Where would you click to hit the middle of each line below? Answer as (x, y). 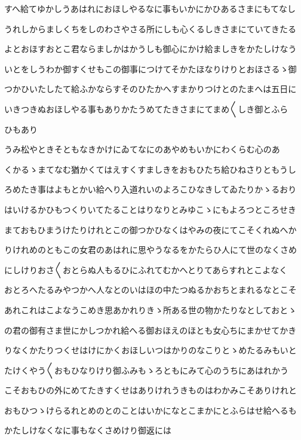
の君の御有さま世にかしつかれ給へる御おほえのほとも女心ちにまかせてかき (150, 330)
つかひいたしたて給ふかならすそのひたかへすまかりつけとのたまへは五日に (150, 89)
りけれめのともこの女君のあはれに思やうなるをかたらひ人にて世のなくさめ (150, 250)
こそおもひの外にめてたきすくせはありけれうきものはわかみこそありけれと (150, 390)
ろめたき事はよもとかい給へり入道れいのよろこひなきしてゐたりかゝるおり (150, 189)
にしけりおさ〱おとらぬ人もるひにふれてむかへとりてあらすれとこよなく (146, 269)
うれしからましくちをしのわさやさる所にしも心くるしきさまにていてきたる (150, 28)
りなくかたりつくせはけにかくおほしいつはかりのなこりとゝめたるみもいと (150, 350)
